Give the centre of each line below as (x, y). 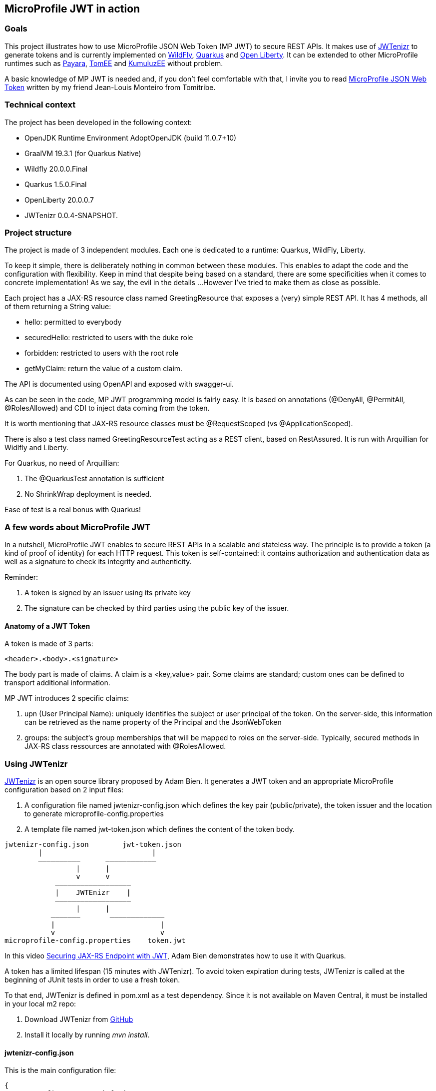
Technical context (40, 105)
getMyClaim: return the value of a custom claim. (104, 369)
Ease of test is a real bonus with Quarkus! (73, 510)
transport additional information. (57, 683)
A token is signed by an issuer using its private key (108, 593)
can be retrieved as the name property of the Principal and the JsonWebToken (153, 722)
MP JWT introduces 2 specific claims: (67, 698)
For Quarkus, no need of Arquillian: (62, 463)
